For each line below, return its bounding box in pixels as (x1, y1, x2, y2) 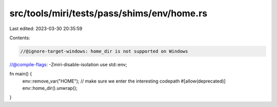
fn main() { (9, 71, 32, 77)
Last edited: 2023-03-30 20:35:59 (9, 25, 83, 32)
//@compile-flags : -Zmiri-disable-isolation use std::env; (9, 61, 128, 67)
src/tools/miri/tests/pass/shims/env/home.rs (9, 8, 208, 19)
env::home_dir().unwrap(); (22, 85, 78, 91)
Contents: (9, 35, 30, 41)
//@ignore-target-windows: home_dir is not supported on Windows (20, 48, 188, 54)
